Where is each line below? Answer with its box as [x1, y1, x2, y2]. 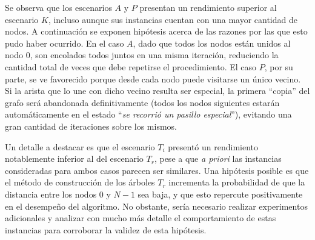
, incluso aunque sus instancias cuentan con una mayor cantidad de [48, 13, 297, 25]
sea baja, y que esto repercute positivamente [138, 187, 303, 200]
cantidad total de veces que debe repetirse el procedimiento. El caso [5, 60, 257, 73]
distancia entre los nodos [5, 187, 97, 200]
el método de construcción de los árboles [5, 176, 155, 188]
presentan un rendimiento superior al [139, 1, 277, 13]
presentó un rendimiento [168, 140, 259, 153]
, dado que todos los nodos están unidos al [133, 36, 291, 49]
